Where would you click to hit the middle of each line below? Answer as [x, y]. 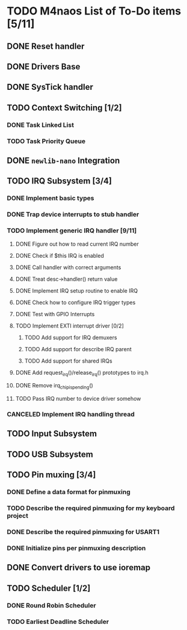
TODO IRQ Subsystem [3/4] [59, 181]
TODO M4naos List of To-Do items [94, 11]
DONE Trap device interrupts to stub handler [73, 214]
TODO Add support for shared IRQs [69, 361]
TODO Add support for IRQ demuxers [71, 337]
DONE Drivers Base [44, 67]
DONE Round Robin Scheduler [51, 605]
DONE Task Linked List [41, 125]
